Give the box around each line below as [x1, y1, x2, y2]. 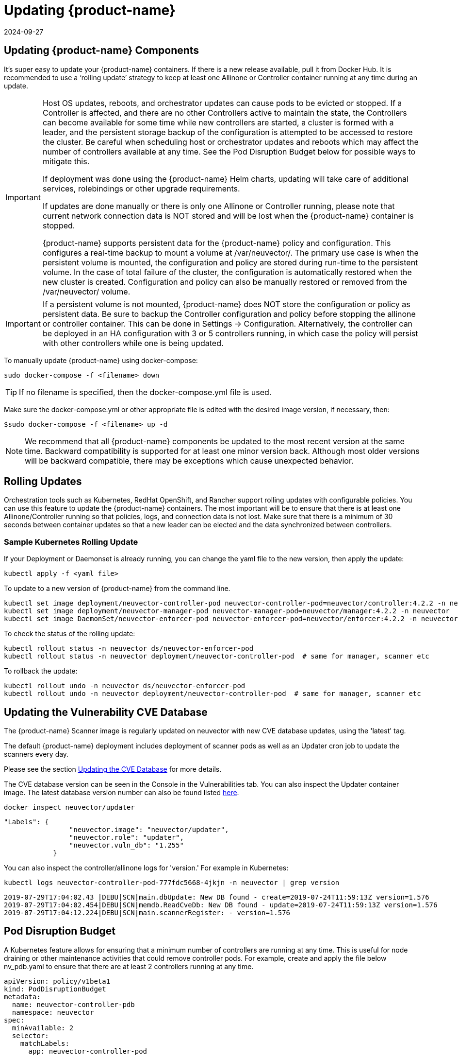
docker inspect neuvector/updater [4, 803, 135, 812]
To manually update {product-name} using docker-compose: [4, 356, 198, 365]
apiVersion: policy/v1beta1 [4, 977, 111, 985]
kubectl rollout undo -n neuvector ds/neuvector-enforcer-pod [4, 682, 245, 690]
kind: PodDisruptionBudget [4, 985, 106, 993]
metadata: [4, 992, 41, 1001]
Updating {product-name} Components [4, 44, 199, 57]
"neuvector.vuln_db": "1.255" [69, 841, 184, 850]
